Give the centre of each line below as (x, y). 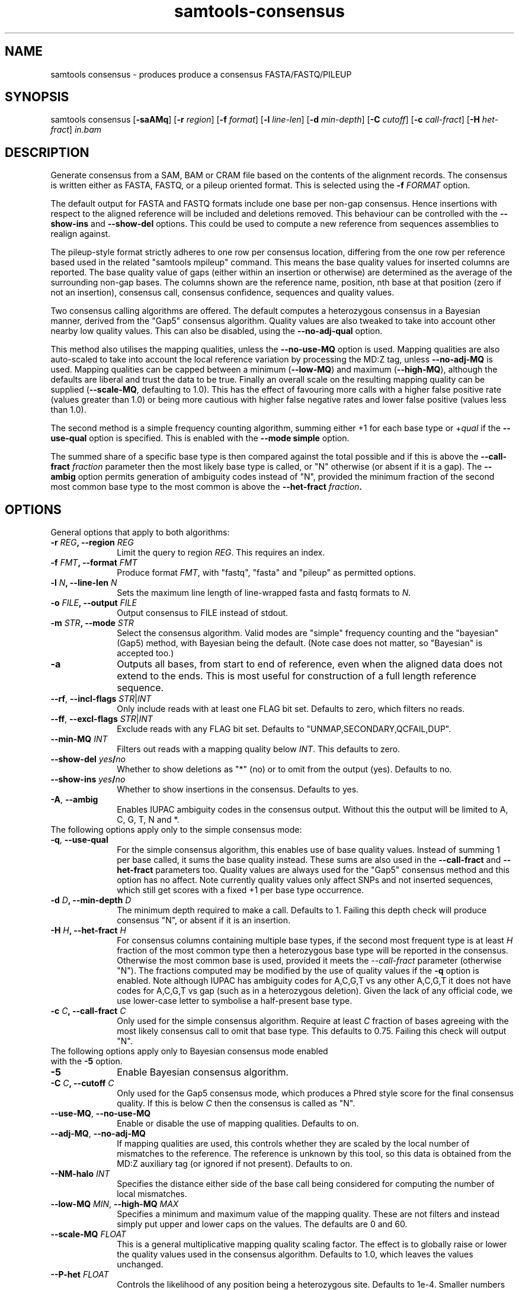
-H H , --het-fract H (88, 930)
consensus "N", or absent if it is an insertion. (204, 920)
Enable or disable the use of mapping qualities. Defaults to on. (238, 1124)
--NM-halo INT (80, 1174)
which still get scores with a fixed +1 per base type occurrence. (241, 890)
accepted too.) (145, 653)
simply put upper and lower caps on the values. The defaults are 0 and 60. (262, 1224)
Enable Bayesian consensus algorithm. (203, 1072)
